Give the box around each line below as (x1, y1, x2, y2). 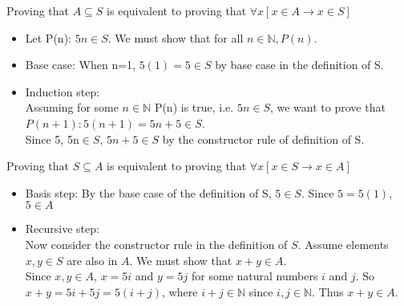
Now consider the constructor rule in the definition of (25, 235, 288, 252)
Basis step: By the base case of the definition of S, (25, 184, 272, 201)
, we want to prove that (269, 99, 386, 116)
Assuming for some (25, 99, 119, 116)
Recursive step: (25, 220, 99, 237)
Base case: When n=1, (25, 56, 136, 73)
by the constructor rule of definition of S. (162, 130, 365, 147)
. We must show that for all (107, 29, 244, 46)
